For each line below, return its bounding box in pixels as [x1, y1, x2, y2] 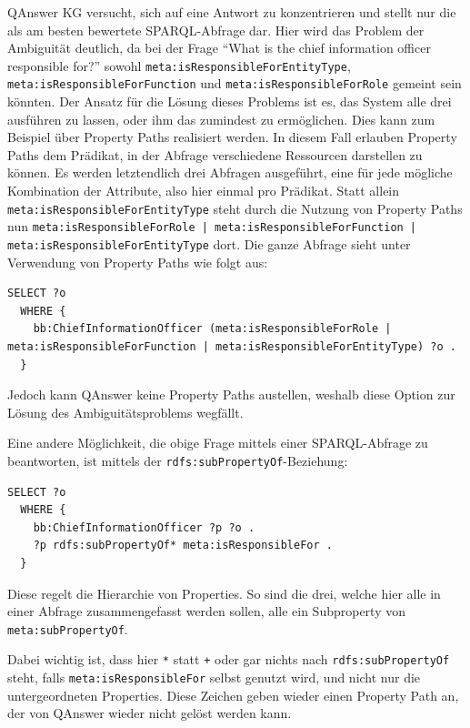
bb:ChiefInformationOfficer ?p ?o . [33, 521, 255, 534]
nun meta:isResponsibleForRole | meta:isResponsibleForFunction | [7, 217, 417, 236]
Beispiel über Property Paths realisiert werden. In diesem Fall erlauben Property [7, 127, 457, 147]
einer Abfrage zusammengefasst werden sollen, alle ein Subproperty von [7, 602, 406, 621]
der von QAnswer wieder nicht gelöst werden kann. [7, 703, 292, 723]
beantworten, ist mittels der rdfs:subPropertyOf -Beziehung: [7, 450, 348, 470]
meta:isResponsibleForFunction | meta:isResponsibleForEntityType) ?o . [7, 340, 456, 353]
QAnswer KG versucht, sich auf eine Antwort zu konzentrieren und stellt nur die [7, 3, 456, 21]
